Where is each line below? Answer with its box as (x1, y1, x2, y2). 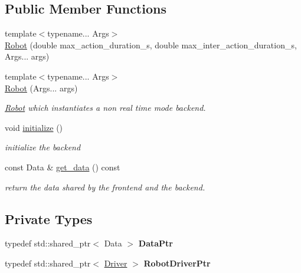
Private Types (5, 209, 93, 228)
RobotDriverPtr (143, 256, 211, 269)
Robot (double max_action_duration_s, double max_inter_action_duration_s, (5, 38, 297, 51)
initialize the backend (5, 141, 81, 153)
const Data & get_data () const (5, 160, 120, 173)
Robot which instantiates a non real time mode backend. (5, 101, 206, 114)
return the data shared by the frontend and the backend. (5, 180, 205, 193)
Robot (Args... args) (5, 81, 78, 94)
